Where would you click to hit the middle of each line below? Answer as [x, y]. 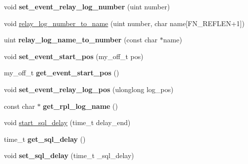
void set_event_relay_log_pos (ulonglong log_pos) [89, 89]
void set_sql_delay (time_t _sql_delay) [69, 155]
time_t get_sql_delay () [45, 139]
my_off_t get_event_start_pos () [62, 73]
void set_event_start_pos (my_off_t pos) [74, 56]
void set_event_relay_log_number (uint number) [87, 6]
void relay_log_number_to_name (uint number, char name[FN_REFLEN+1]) [124, 23]
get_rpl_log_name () [80, 106]
